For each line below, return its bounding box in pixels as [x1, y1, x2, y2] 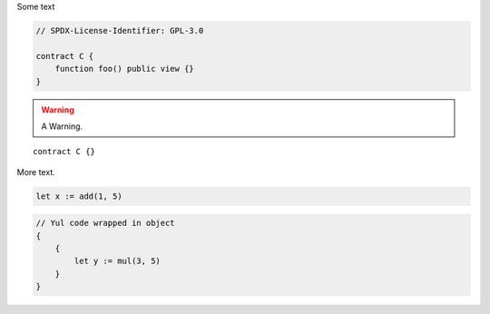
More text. [16, 166, 55, 177]
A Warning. [41, 121, 83, 132]
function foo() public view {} [54, 64, 194, 74]
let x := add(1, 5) [35, 191, 122, 201]
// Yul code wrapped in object [35, 218, 176, 229]
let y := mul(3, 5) [73, 256, 161, 267]
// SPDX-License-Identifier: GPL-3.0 [35, 25, 204, 35]
